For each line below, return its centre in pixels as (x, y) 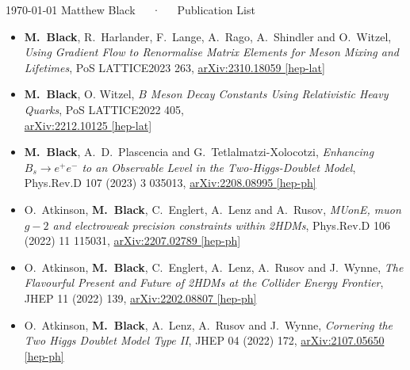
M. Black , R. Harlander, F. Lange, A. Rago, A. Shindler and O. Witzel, (208, 36)
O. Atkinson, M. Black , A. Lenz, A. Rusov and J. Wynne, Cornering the (209, 324)
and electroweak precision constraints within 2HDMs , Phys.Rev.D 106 (221, 225)
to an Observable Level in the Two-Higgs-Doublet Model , (219, 167)
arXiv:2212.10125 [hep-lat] (88, 125)
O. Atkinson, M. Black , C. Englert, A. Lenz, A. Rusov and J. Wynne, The (214, 267)
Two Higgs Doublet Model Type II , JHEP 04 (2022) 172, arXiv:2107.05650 (204, 340)
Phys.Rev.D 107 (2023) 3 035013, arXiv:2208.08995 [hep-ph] (170, 183)
